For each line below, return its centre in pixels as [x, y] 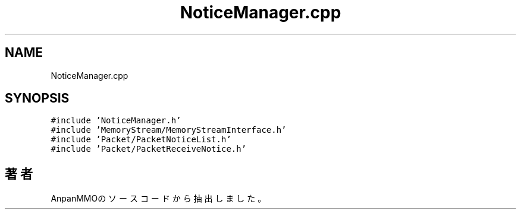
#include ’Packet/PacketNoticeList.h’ [141, 140]
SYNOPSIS [37, 98]
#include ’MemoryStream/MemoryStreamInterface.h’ [169, 130]
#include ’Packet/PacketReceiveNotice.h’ [149, 149]
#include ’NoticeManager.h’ [116, 121]
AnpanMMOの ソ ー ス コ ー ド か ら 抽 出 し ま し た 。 [159, 199]
